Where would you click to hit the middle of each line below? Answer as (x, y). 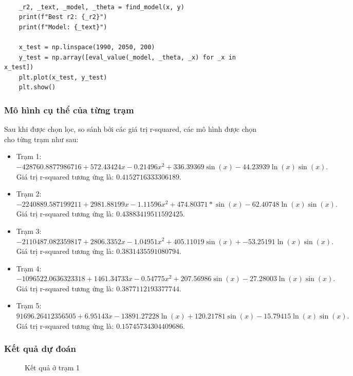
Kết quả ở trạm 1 (52, 368)
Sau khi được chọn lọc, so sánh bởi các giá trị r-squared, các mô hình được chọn (131, 129)
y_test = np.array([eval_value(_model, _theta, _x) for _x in (127, 57)
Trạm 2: (29, 194)
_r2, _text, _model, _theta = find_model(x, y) (101, 7)
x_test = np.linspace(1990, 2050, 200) (87, 47)
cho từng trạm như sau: (41, 139)
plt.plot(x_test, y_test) (63, 77)
